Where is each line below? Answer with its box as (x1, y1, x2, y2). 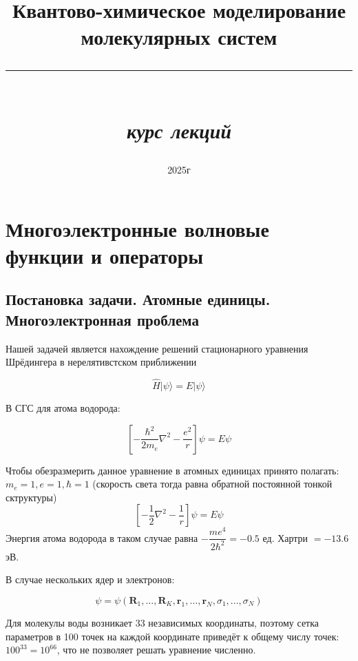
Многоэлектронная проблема (6, 308, 199, 330)
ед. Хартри (262, 530, 308, 545)
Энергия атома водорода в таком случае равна (6, 530, 198, 545)
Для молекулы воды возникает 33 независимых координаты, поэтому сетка (6, 615, 319, 629)
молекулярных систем (81, 23, 277, 51)
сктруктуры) (6, 490, 57, 504)
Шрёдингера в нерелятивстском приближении (6, 355, 197, 369)
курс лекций (127, 116, 231, 145)
